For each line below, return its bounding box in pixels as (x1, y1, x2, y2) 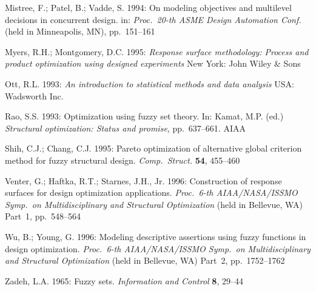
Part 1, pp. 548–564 (5, 210, 81, 222)
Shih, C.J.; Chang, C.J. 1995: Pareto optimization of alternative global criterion (5, 142, 302, 155)
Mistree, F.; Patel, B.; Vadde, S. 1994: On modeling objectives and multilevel (5, 1, 292, 13)
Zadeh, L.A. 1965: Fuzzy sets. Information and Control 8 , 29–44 (5, 274, 243, 287)
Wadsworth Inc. (5, 89, 64, 102)
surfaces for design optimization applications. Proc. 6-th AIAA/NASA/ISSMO (5, 186, 298, 199)
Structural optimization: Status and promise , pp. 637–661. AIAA (5, 121, 246, 134)
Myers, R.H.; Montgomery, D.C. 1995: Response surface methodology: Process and (5, 45, 309, 58)
